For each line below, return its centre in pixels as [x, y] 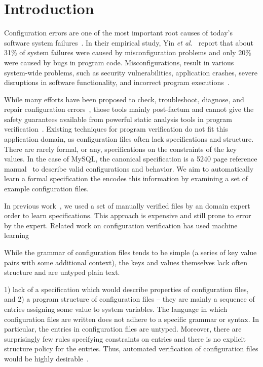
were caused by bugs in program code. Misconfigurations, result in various [119, 62]
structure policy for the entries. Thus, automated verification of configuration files [131, 349]
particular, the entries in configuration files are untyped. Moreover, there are [123, 329]
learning [17, 235]
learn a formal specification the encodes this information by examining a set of [126, 178]
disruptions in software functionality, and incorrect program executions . [117, 82]
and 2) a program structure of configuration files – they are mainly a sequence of [129, 299]
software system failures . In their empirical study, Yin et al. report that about [129, 42]
